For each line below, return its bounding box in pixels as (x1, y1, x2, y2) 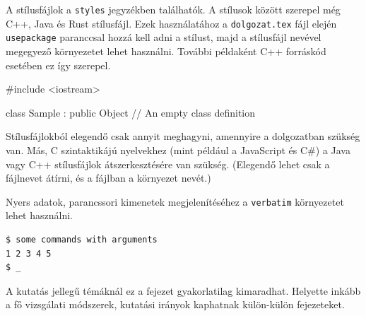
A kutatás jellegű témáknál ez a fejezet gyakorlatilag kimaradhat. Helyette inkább (6, 283, 361, 298)
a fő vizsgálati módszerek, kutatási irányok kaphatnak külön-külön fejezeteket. (6, 297, 345, 312)
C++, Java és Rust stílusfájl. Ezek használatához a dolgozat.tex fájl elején (6, 16, 337, 30)
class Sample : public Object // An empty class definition (6, 105, 256, 119)
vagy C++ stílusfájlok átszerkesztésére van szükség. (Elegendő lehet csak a (6, 156, 330, 171)
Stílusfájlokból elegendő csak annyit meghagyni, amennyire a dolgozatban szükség (6, 129, 360, 144)
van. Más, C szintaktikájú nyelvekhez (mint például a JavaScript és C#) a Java (6, 142, 350, 157)
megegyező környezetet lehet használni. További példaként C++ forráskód (6, 43, 326, 58)
